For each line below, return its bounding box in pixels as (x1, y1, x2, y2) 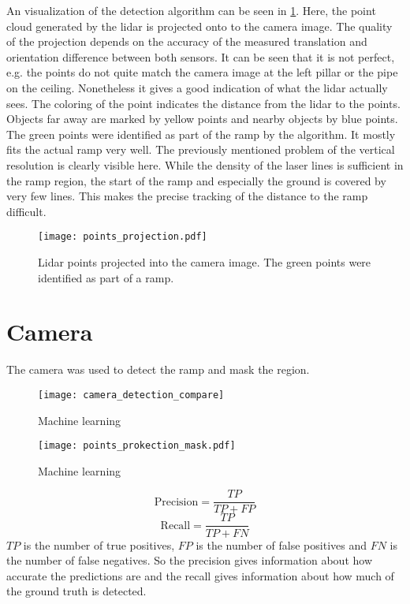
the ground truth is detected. (6, 583, 147, 599)
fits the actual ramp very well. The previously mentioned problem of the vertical (6, 141, 395, 158)
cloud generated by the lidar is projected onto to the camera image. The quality (6, 17, 393, 34)
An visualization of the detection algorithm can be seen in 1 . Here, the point (6, 2, 376, 18)
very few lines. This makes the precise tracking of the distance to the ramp (6, 188, 368, 204)
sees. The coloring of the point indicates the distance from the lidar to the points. (6, 95, 401, 111)
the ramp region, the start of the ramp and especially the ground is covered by (6, 172, 386, 188)
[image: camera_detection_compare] (38, 389, 225, 401)
